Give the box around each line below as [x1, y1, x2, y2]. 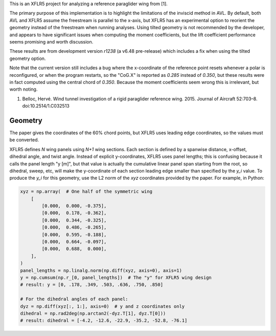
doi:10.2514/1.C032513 [22, 103, 70, 109]
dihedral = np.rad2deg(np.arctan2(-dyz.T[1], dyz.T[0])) [20, 310, 166, 316]
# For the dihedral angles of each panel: [20, 296, 128, 302]
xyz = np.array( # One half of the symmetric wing [20, 188, 153, 195]
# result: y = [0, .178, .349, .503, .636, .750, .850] [20, 282, 164, 288]
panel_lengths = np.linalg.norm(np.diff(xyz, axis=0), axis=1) [20, 267, 182, 274]
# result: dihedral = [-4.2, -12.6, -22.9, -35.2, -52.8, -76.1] [20, 318, 188, 324]
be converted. [9, 137, 39, 143]
